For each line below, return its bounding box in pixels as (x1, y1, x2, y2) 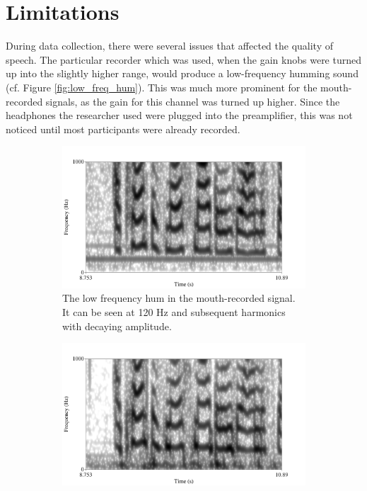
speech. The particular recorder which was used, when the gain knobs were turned (6, 52, 362, 67)
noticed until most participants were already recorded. (6, 121, 240, 136)
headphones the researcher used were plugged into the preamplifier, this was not (6, 108, 353, 123)
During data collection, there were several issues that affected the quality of (6, 38, 334, 53)
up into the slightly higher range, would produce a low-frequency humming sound (6, 66, 359, 81)
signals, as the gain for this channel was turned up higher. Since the (45, 94, 340, 108)
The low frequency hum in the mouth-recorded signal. (62, 290, 296, 305)
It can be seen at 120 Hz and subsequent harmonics (62, 305, 286, 320)
